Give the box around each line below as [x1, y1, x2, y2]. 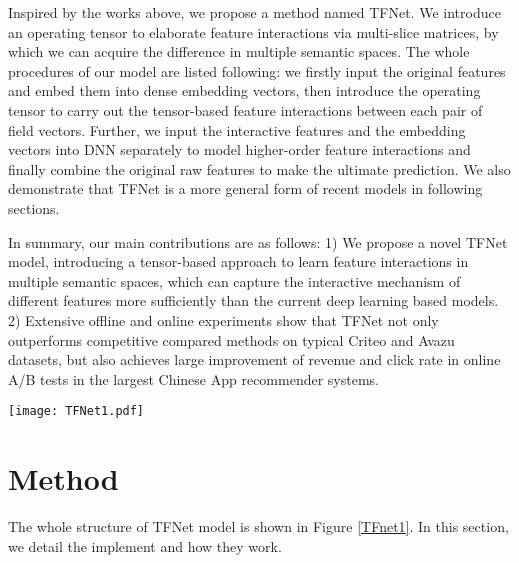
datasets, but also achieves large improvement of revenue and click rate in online [8, 349, 501, 370]
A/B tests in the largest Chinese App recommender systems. [8, 368, 379, 389]
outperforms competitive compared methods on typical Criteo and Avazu [8, 329, 455, 350]
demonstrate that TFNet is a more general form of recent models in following [8, 178, 483, 199]
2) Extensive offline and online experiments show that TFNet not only [8, 309, 439, 330]
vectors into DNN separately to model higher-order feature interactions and [8, 139, 471, 160]
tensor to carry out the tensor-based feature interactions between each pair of [8, 99, 483, 120]
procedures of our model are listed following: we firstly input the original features [8, 60, 506, 81]
